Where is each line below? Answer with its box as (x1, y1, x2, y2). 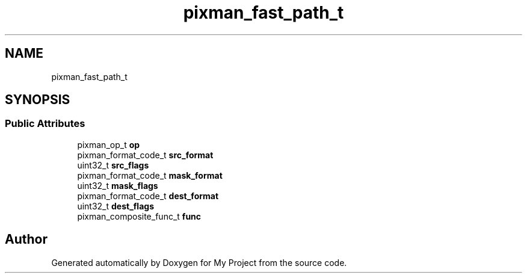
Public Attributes (5, 117, 85, 130)
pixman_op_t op (77, 139, 140, 150)
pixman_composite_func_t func (77, 211, 202, 221)
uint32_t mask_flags (77, 180, 158, 191)
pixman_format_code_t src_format (77, 149, 214, 160)
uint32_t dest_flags (77, 200, 154, 211)
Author (5, 232, 48, 247)
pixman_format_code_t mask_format (77, 170, 223, 181)
